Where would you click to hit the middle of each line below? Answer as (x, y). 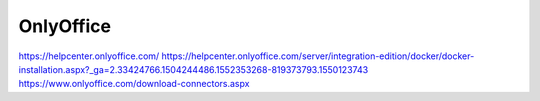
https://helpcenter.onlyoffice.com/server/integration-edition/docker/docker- (318, 56)
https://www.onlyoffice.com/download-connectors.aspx (134, 84)
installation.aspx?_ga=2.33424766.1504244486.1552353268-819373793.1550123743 (193, 69)
